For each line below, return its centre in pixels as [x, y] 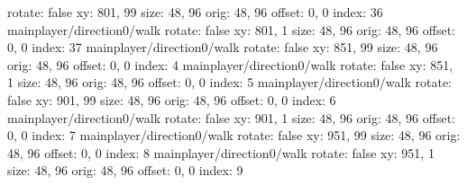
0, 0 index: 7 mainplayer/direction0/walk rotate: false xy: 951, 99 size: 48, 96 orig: [234, 135]
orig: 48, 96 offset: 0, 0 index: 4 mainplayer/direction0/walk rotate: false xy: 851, [230, 64]
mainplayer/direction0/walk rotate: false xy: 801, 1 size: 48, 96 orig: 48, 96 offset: [231, 29]
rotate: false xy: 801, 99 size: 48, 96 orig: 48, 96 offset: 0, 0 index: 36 [195, 12]
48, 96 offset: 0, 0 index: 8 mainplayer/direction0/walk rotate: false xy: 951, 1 [221, 152]
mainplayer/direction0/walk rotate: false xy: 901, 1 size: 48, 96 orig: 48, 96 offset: [231, 117]
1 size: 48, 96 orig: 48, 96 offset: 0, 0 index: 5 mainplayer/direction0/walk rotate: [230, 82]
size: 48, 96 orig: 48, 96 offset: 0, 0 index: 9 [125, 170]
